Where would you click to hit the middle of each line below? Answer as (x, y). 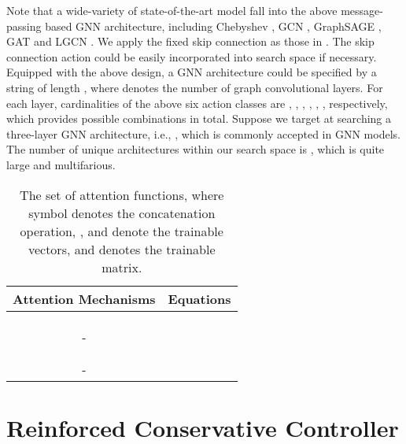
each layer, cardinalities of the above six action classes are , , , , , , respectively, (197, 103)
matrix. (122, 267)
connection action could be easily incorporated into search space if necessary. (192, 56)
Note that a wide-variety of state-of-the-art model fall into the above (172, 10)
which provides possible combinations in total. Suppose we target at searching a (199, 118)
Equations (199, 298)
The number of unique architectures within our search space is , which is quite (196, 149)
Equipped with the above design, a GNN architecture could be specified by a (192, 72)
